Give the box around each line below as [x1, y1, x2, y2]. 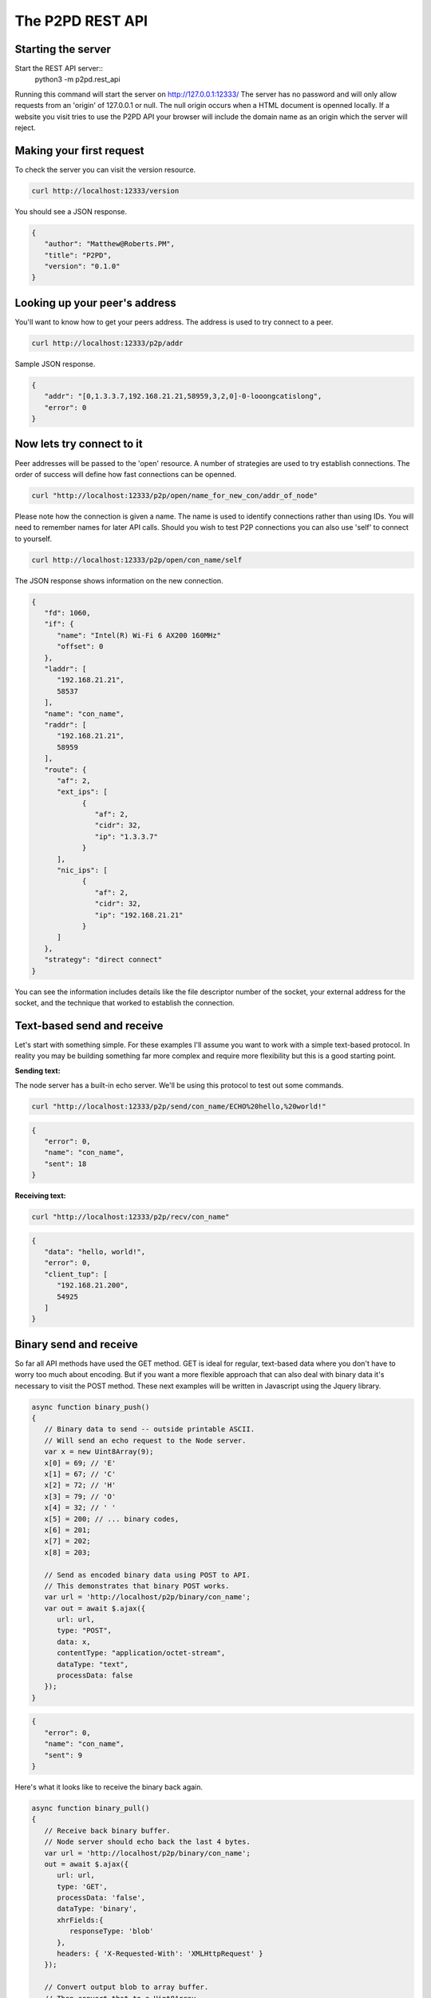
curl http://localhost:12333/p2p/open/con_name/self [31, 555, 243, 564]
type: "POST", [57, 1626, 112, 1635]
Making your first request [14, 144, 144, 157]
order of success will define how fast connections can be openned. [14, 469, 237, 479]
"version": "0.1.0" [44, 262, 121, 271]
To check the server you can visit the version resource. [14, 165, 196, 174]
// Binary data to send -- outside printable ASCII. [44, 1425, 255, 1434]
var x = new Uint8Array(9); [44, 1447, 155, 1456]
